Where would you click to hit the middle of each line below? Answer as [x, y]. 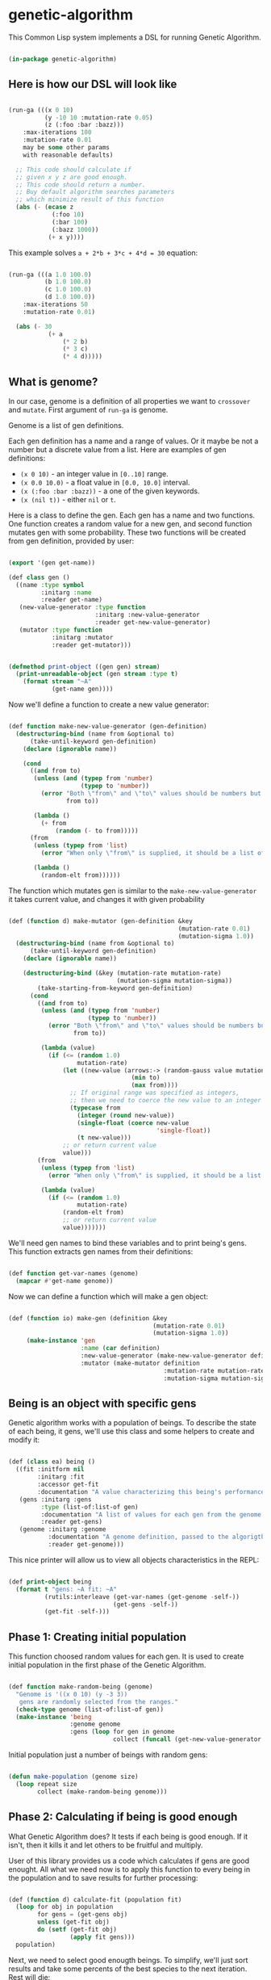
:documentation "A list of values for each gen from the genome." [154, 1514]
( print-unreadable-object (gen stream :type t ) [97, 674]
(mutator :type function [61, 630]
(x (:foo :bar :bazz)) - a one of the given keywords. [110, 491]
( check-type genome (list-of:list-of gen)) [90, 1709]
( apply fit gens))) [102, 1937]
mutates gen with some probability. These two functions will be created [127, 532]
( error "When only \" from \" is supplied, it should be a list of [153, 854]
